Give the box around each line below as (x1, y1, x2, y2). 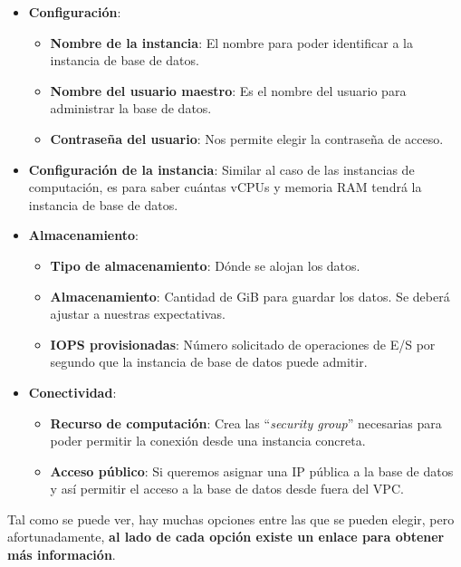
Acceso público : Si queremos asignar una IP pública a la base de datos (50, 461, 454, 480)
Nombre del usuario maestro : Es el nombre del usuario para (50, 81, 407, 100)
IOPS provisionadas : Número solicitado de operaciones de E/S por (50, 334, 436, 353)
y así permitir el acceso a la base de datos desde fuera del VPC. (50, 479, 404, 498)
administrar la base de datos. (50, 99, 212, 118)
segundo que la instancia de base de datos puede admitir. (50, 352, 368, 371)
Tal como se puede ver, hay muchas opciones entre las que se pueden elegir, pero (7, 509, 455, 528)
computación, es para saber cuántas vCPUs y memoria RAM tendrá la (28, 178, 422, 197)
